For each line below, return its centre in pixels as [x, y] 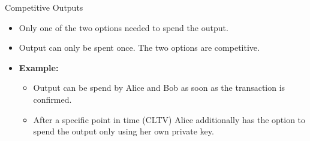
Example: [39, 67]
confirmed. [52, 99]
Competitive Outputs [44, 7]
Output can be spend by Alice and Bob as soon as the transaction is [159, 88]
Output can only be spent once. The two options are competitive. [139, 47]
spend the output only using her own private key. [124, 131]
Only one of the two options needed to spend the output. [124, 27]
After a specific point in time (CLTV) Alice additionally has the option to [169, 119]
